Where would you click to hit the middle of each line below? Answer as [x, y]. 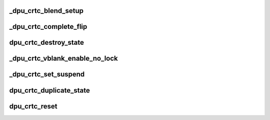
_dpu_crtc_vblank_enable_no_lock [64, 59]
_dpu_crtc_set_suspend [47, 74]
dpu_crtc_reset [33, 106]
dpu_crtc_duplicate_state [49, 90]
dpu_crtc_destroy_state [47, 43]
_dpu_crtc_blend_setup [46, 11]
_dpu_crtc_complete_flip [48, 27]
